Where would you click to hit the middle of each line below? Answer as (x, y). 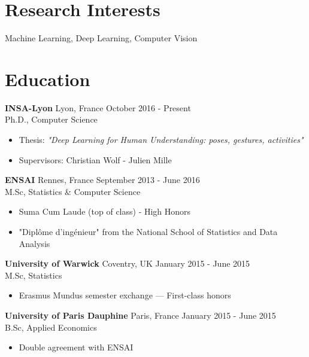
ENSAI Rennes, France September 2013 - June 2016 (102, 180)
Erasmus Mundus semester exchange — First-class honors (125, 295)
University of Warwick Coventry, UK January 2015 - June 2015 (128, 263)
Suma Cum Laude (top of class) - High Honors (105, 211)
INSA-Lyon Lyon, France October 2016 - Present (98, 107)
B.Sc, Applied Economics (51, 327)
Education (48, 79)
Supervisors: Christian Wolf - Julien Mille (95, 159)
